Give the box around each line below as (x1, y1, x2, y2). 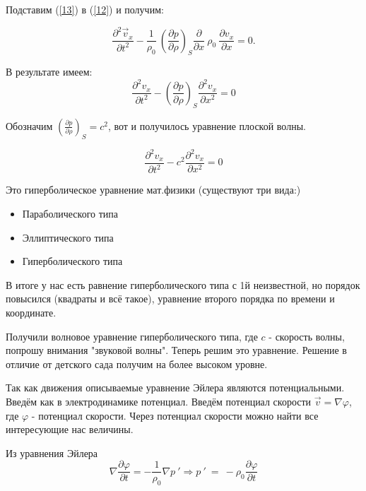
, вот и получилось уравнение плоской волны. (107, 118, 306, 133)
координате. (6, 304, 57, 319)
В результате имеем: (6, 64, 93, 79)
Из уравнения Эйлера (6, 445, 98, 460)
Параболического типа (22, 206, 119, 221)
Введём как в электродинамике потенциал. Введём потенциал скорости (6, 394, 312, 408)
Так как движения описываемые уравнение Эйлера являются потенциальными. (6, 380, 345, 395)
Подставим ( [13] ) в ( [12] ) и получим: (6, 2, 164, 16)
